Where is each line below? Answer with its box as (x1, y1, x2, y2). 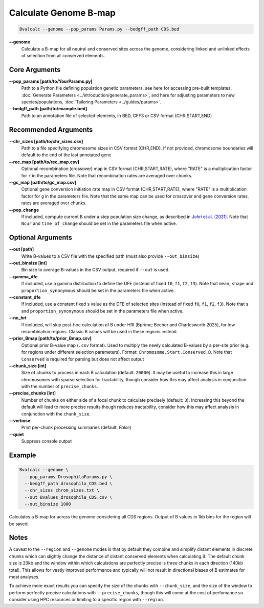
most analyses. (9, 574, 40, 580)
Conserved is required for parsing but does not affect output (21, 356, 144, 362)
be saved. (9, 521, 29, 527)
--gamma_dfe (9, 273, 38, 279)
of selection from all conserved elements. (21, 52, 105, 58)
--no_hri (9, 315, 26, 321)
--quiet (9, 431, 24, 437)
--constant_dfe (9, 294, 41, 300)
